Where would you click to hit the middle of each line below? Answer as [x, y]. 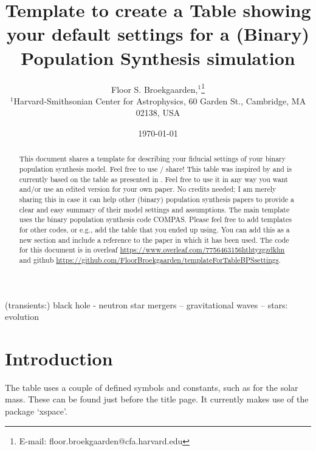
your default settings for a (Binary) [158, 34]
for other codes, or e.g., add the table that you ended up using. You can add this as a [154, 229]
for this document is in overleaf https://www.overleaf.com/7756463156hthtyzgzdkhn [152, 250]
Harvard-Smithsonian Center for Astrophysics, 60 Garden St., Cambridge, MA [160, 100]
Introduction [59, 358]
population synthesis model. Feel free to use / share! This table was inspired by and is [155, 168]
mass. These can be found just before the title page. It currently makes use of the [157, 399]
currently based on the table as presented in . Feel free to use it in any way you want [153, 179]
